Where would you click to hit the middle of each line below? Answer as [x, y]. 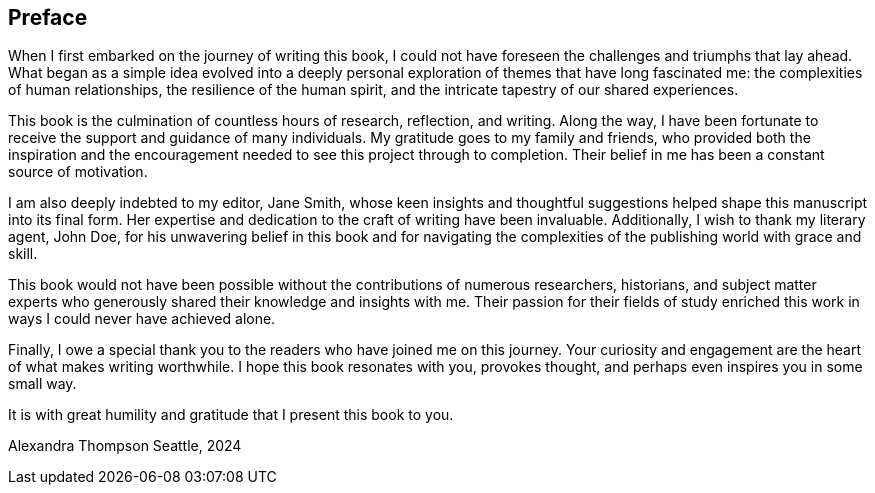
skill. [23, 254]
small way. [42, 384]
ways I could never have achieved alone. [142, 319]
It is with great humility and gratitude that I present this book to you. [231, 415]
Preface [48, 17]
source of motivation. [78, 172]
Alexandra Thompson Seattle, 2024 [125, 446]
